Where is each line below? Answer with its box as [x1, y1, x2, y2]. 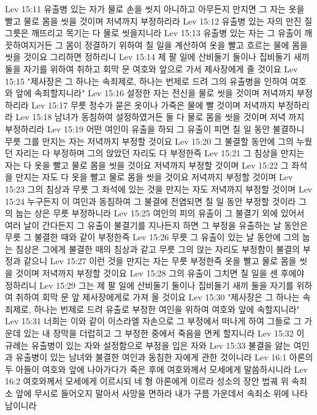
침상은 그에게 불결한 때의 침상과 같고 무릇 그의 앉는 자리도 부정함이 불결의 [15, 242, 300, 255]
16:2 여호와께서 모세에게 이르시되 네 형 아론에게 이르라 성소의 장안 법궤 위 [5, 375, 289, 387]
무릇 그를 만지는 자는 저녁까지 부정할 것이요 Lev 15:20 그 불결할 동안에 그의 [5, 134, 294, 147]
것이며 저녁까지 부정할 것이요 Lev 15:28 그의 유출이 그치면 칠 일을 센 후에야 [15, 267, 305, 280]
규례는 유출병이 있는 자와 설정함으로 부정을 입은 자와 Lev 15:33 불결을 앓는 [5, 338, 291, 351]
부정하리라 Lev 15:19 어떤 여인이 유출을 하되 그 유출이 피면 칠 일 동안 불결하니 [5, 122, 305, 135]
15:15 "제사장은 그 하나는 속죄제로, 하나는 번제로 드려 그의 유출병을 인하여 [5, 74, 288, 87]
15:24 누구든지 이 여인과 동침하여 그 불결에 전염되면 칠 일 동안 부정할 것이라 [5, 194, 296, 207]
